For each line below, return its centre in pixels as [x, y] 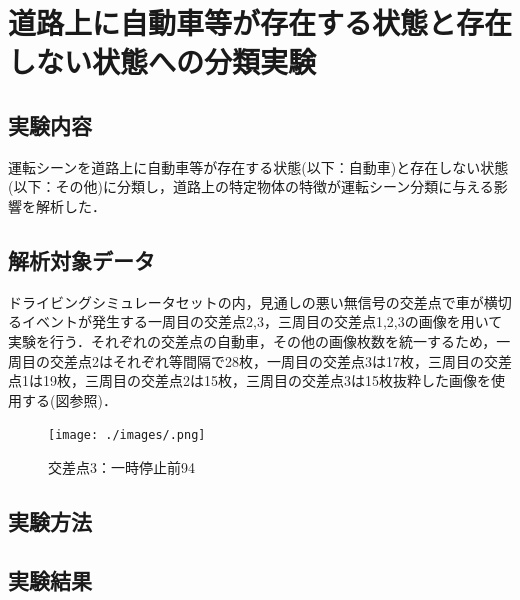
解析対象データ [81, 259]
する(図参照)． [69, 399]
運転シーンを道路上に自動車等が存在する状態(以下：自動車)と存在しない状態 [258, 166]
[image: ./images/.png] [127, 435]
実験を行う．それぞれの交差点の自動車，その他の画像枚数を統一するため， [252, 340]
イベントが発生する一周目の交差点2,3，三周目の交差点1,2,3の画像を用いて [262, 321]
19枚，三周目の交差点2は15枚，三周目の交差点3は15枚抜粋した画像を [266, 380]
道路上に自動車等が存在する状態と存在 [260, 22]
